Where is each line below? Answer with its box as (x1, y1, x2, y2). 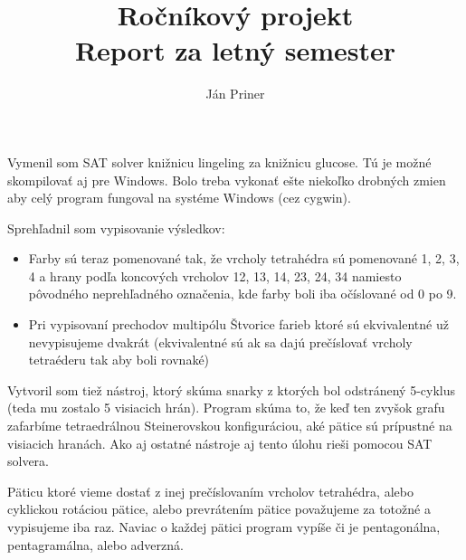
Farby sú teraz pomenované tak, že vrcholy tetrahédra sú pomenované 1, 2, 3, (28, 249, 460, 268)
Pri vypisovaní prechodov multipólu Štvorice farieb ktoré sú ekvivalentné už (28, 315, 449, 334)
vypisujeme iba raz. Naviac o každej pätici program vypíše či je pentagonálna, (7, 517, 441, 536)
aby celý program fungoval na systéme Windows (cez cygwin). (7, 188, 351, 207)
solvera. (7, 451, 50, 470)
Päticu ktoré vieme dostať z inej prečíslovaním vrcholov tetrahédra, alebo (7, 481, 414, 500)
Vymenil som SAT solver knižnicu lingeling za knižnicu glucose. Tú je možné (7, 152, 432, 171)
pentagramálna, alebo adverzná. (7, 535, 184, 554)
